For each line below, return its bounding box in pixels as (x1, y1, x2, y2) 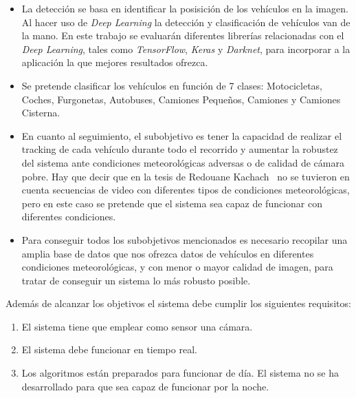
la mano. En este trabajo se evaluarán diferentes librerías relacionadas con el (21, 28, 344, 43)
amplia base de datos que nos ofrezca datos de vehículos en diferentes (21, 246, 314, 260)
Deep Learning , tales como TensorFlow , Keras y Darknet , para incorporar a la (21, 41, 351, 56)
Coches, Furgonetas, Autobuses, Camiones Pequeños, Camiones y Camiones (21, 92, 341, 106)
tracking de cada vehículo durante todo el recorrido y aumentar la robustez (21, 142, 338, 156)
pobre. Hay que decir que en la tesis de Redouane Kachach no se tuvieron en (21, 169, 350, 183)
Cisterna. (21, 105, 60, 120)
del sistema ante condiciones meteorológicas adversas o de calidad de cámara (21, 155, 344, 169)
